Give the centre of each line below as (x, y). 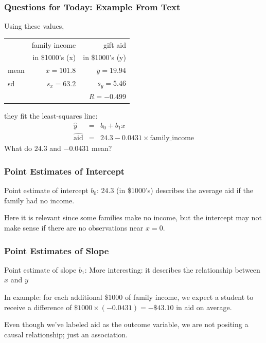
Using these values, (34, 26)
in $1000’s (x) (54, 57)
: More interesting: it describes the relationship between (172, 269)
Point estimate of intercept (46, 190)
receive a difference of (38, 307)
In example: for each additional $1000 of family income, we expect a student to (129, 297)
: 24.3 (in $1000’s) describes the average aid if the (175, 190)
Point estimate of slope (40, 269)
